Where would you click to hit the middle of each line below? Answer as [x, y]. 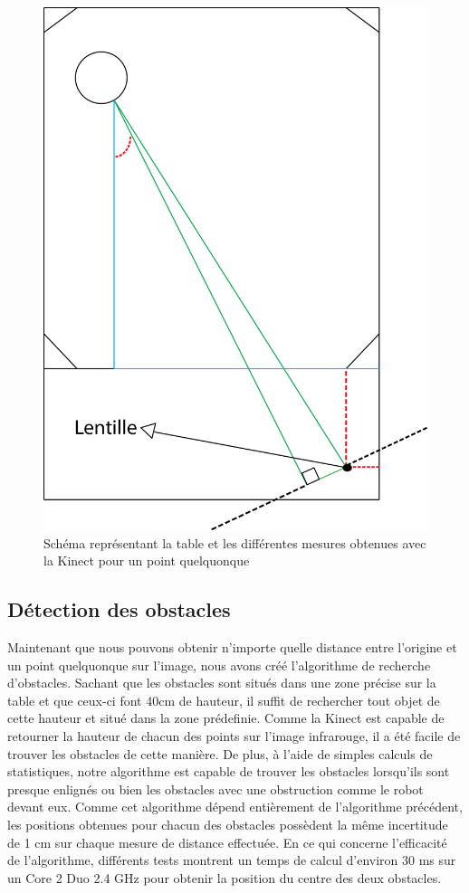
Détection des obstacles [119, 609]
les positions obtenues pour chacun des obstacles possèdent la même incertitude [228, 825]
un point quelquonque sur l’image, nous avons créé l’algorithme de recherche [219, 665]
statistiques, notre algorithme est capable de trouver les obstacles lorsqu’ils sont [229, 771]
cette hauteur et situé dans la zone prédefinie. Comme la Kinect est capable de [226, 718]
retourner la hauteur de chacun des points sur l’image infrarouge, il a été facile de [234, 736]
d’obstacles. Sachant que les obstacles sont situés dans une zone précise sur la [222, 683]
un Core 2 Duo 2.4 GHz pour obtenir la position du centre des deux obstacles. [225, 877]
